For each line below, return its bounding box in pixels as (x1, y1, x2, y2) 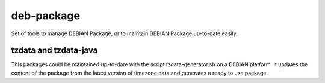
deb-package (11, 9, 81, 22)
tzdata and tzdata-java (11, 45, 98, 56)
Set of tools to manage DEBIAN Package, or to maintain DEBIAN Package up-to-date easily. (11, 30, 238, 37)
